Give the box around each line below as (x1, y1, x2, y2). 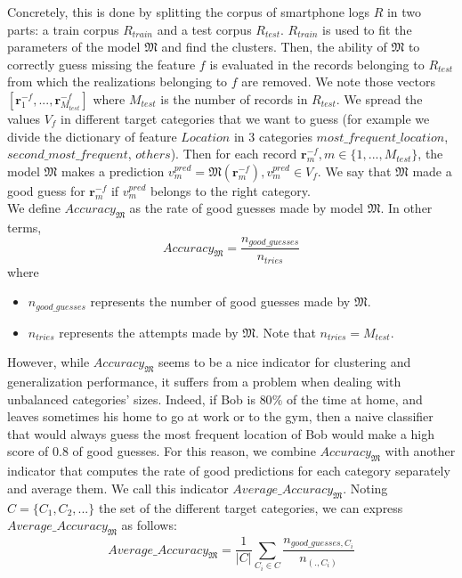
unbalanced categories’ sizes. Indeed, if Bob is (7, 389, 255, 408)
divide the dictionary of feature (7, 126, 177, 145)
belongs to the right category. (150, 181, 311, 199)
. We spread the (336, 89, 423, 108)
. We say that (317, 161, 392, 180)
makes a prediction (61, 161, 165, 180)
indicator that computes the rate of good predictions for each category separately (7, 461, 450, 480)
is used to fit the (322, 20, 412, 38)
